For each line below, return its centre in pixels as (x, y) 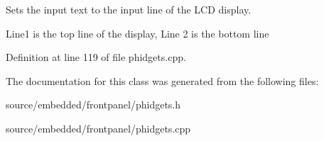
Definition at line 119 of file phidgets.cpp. (96, 57)
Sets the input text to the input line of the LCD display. (129, 9)
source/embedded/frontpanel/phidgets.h (93, 105)
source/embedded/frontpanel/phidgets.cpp (98, 128)
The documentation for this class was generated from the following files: (162, 80)
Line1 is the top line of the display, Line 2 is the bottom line (137, 33)
